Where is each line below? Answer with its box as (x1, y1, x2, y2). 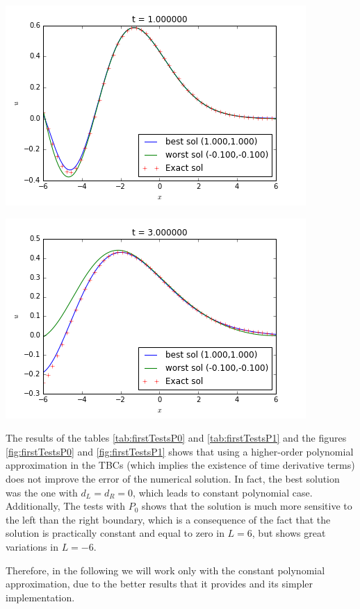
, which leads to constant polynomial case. (133, 485, 313, 499)
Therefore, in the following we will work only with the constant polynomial (6, 562, 325, 577)
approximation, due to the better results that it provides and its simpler (6, 576, 313, 591)
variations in (6, 539, 58, 553)
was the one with (6, 485, 78, 499)
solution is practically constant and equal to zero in (6, 526, 224, 540)
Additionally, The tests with (6, 499, 126, 513)
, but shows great (252, 526, 326, 540)
